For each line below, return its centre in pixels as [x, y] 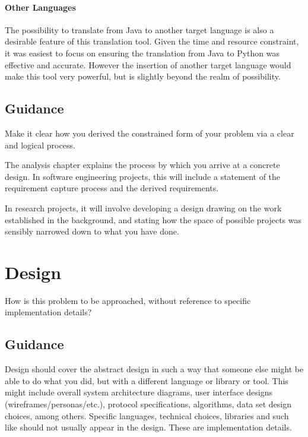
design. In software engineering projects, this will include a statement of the [143, 176]
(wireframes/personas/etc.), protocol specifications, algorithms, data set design [148, 404]
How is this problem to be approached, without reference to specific [128, 300]
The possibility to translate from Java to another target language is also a [139, 29]
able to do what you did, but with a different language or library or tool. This [147, 380]
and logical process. [40, 145]
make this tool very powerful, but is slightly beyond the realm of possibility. [143, 76]
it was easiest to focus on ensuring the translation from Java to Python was [142, 53]
